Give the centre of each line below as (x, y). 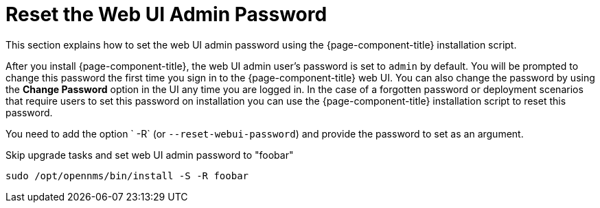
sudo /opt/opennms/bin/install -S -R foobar (127, 175)
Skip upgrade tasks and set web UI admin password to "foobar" (150, 155)
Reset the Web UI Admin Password (166, 14)
